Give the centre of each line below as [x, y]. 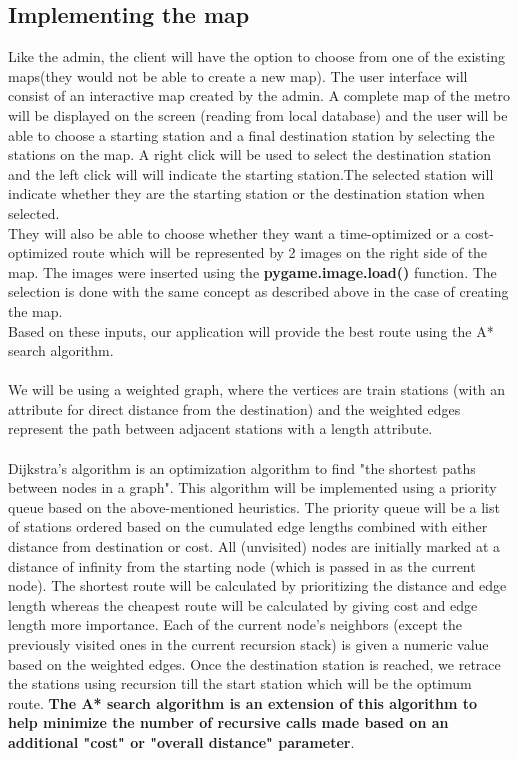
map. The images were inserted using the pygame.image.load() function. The [252, 271]
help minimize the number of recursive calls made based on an [228, 722]
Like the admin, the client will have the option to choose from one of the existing [256, 56]
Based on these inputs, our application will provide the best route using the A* [251, 330]
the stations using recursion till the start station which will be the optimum [240, 683]
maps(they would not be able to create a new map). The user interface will [238, 75]
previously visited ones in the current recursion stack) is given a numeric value [248, 644]
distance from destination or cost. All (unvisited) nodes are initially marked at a [254, 546]
